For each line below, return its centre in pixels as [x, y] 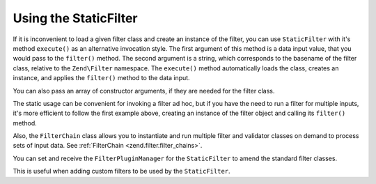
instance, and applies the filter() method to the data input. [102, 78]
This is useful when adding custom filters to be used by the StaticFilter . [122, 171]
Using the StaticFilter [75, 18]
